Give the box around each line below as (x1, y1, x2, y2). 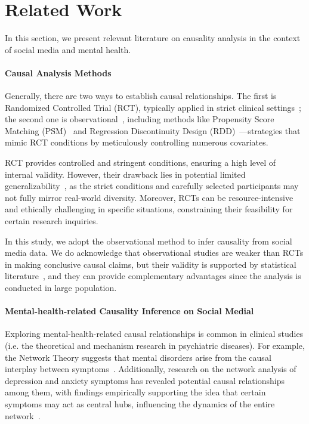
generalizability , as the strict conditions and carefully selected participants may (5, 179, 299, 192)
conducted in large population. (5, 281, 117, 294)
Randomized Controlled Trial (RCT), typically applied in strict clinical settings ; (5, 101, 301, 113)
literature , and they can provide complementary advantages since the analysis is (5, 270, 301, 282)
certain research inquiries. (5, 215, 98, 227)
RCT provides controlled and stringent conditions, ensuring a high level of (5, 156, 276, 169)
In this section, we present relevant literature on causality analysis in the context (5, 32, 301, 44)
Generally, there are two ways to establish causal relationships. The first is (5, 89, 277, 102)
